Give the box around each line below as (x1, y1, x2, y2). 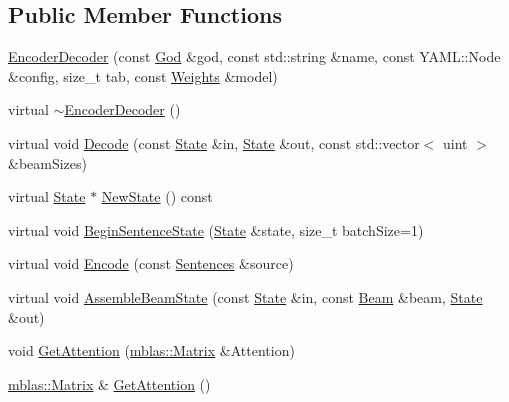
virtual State (8, 186, 86, 207)
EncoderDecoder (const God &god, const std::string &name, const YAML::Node (8, 46, 501, 67)
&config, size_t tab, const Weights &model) (8, 65, 278, 86)
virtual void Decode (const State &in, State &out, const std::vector (8, 132, 420, 153)
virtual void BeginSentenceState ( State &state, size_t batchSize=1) (8, 219, 424, 240)
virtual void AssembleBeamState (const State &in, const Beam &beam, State (8, 286, 483, 307)
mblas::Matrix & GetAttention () (8, 373, 211, 394)
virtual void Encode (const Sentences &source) (8, 253, 294, 274)
